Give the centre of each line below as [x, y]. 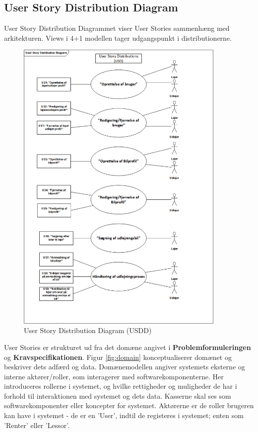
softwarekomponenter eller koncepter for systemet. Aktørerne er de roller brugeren [129, 405]
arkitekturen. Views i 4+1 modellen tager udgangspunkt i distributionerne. [118, 38]
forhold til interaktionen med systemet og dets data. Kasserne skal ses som [118, 395]
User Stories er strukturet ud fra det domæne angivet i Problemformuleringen [128, 347]
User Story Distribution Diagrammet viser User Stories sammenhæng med [117, 28]
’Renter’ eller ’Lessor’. [37, 425]
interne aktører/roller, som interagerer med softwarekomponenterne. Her [114, 376]
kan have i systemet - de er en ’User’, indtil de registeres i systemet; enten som [124, 415]
